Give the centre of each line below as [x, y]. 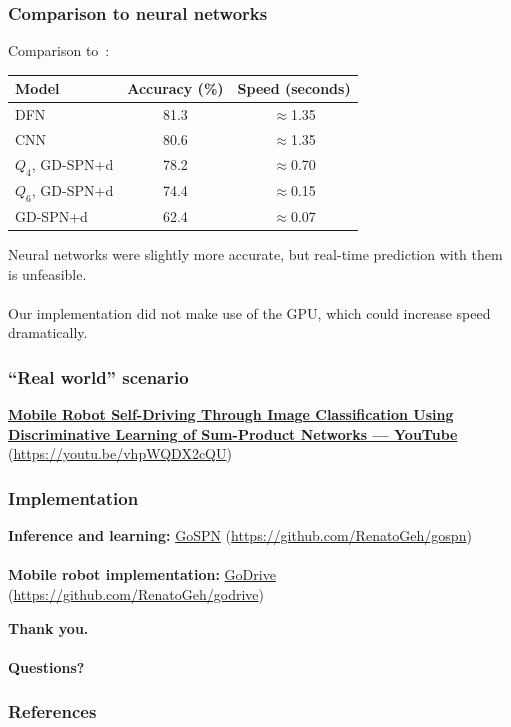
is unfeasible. [47, 273]
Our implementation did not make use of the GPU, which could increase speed [249, 312]
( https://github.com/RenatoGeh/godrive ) [136, 594]
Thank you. [48, 627]
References [52, 711]
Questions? [46, 666]
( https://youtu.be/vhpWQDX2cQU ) [120, 453]
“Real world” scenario [98, 376]
